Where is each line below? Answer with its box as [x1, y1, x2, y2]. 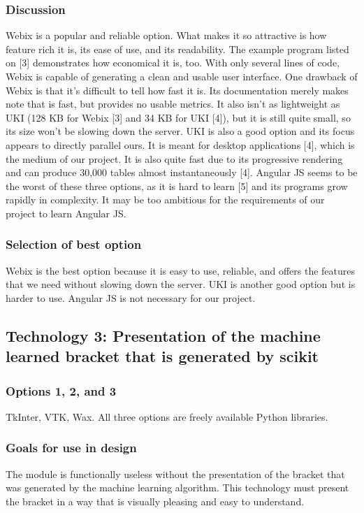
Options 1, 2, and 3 [6, 382, 117, 399]
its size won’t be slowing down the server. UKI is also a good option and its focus [6, 124, 355, 138]
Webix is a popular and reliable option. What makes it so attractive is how [6, 28, 327, 43]
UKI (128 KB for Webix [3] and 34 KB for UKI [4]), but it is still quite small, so [6, 110, 351, 124]
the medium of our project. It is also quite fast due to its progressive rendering [6, 151, 343, 166]
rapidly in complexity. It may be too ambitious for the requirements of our [6, 192, 325, 207]
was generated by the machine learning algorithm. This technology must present [6, 480, 349, 495]
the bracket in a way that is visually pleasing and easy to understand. [6, 493, 305, 508]
